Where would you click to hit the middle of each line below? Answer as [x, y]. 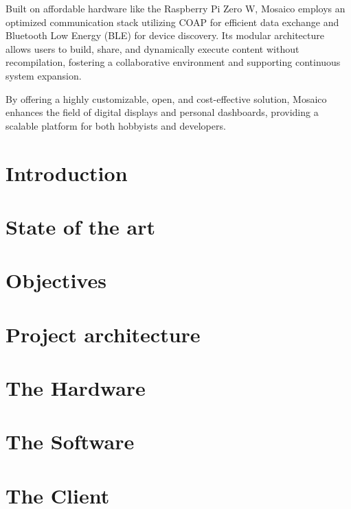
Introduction [67, 173]
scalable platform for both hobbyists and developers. [116, 125]
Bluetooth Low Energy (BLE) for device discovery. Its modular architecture [165, 35]
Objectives [56, 280]
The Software [70, 441]
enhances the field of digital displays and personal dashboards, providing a [162, 112]
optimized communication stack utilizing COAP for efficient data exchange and [172, 22]
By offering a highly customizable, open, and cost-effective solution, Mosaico [166, 98]
